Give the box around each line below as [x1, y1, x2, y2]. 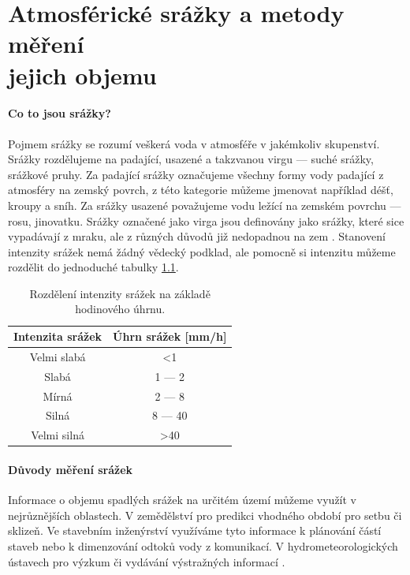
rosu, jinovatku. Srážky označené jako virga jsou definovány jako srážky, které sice [8, 212, 404, 229]
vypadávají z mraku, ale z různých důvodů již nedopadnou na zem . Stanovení [8, 228, 386, 245]
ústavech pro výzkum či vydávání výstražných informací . [8, 553, 285, 569]
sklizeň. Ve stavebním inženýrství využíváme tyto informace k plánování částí [8, 522, 382, 539]
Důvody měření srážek [8, 461, 133, 477]
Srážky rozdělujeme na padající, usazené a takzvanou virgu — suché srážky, [8, 151, 374, 167]
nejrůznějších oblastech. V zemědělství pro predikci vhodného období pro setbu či [8, 506, 402, 523]
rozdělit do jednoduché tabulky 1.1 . [8, 259, 179, 275]
